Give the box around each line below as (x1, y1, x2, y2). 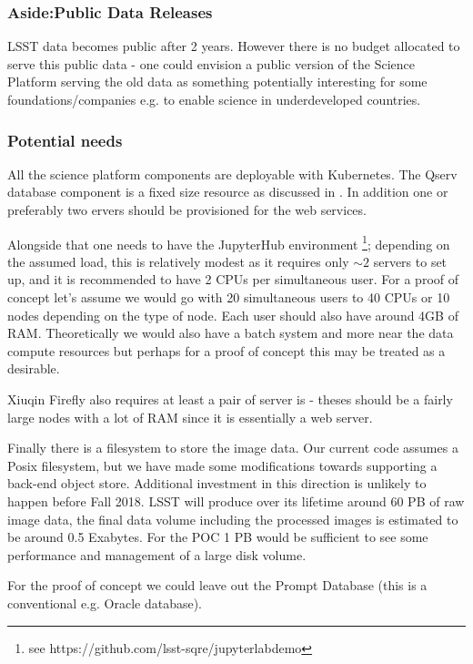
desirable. (7, 359, 60, 378)
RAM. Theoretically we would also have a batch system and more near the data (7, 323, 454, 342)
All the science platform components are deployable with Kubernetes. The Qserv (7, 164, 458, 183)
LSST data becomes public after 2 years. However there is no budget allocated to (7, 36, 460, 56)
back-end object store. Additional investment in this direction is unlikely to (7, 474, 427, 493)
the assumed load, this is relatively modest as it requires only (7, 251, 349, 271)
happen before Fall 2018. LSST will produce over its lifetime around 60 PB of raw (7, 491, 465, 510)
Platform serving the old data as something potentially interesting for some (7, 72, 428, 91)
